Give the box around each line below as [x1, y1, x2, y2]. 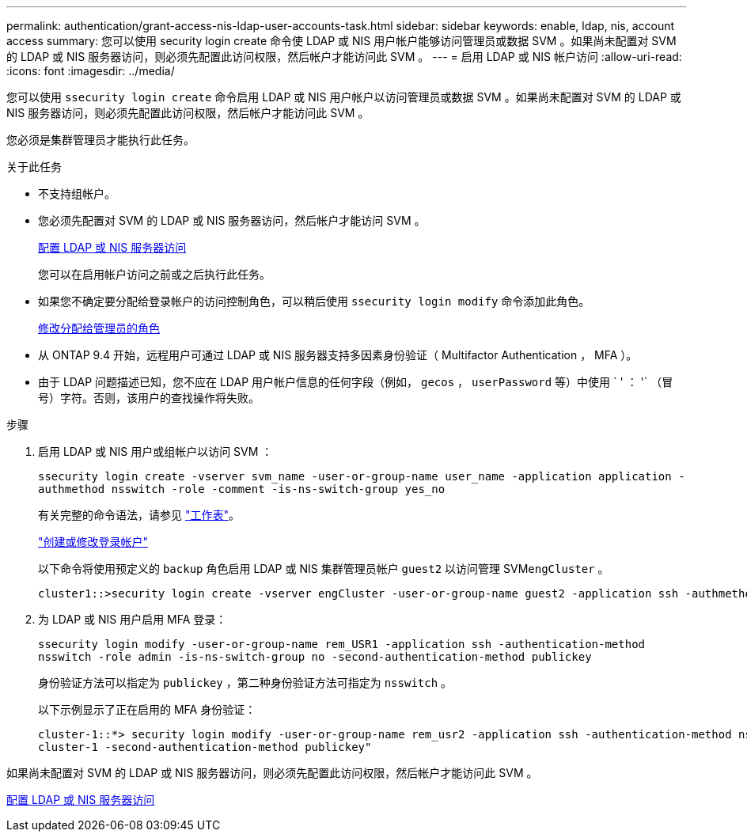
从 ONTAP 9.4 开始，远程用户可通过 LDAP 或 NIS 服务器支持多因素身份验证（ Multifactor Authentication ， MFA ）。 [38, 348, 638, 362]
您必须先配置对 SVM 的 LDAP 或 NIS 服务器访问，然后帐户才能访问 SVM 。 [38, 214, 426, 227]
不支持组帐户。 [38, 187, 116, 200]
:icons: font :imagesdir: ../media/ [6, 64, 175, 78]
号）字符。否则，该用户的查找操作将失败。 [38, 391, 260, 404]
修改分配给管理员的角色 [38, 321, 160, 335]
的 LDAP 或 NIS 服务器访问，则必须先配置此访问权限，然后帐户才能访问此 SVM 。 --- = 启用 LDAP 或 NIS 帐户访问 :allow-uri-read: [6, 50, 682, 63]
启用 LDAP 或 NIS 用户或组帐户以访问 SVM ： [38, 445, 273, 458]
